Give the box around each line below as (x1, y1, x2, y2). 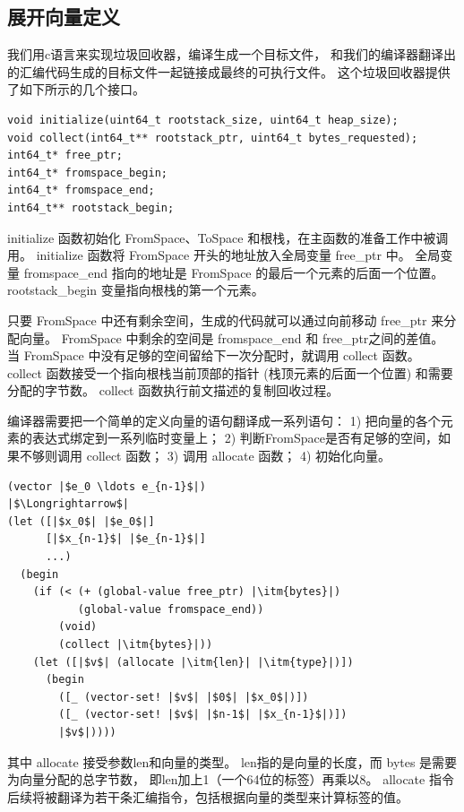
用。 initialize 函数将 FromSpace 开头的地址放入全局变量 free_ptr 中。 (7, 246, 411, 264)
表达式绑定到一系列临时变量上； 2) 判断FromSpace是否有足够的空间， (31, 428, 438, 447)
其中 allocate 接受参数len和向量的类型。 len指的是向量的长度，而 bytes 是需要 (7, 752, 458, 771)
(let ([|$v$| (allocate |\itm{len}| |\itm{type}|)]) (32, 655, 354, 669)
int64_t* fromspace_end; (7, 184, 155, 197)
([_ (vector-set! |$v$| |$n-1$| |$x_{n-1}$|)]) (58, 708, 348, 721)
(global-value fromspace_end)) (77, 602, 264, 616)
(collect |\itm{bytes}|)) (58, 638, 213, 652)
